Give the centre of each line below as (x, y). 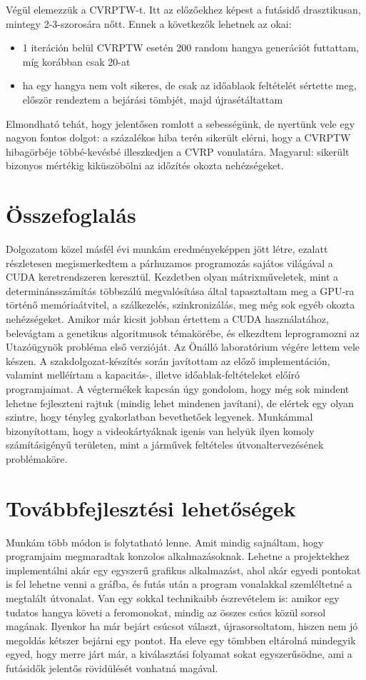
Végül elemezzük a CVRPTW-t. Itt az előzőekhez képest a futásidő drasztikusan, (183, 9)
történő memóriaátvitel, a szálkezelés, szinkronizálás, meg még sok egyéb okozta (181, 305)
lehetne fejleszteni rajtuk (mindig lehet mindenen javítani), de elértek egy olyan (180, 402)
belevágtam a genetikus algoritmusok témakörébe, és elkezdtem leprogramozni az (183, 332)
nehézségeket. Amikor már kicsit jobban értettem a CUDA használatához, (167, 319)
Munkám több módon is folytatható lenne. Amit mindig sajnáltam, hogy (165, 542)
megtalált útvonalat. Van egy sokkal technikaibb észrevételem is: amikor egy (173, 598)
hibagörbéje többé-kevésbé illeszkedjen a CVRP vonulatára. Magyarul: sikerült (178, 151)
